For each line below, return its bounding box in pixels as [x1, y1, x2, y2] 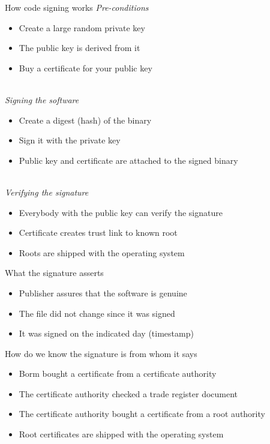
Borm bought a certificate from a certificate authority [19, 367, 217, 380]
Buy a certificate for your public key [19, 61, 152, 74]
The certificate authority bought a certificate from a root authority [19, 407, 265, 420]
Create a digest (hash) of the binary [19, 113, 152, 126]
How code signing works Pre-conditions [5, 1, 149, 13]
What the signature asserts [5, 266, 104, 279]
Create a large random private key [19, 21, 145, 34]
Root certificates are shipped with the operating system [19, 428, 224, 440]
